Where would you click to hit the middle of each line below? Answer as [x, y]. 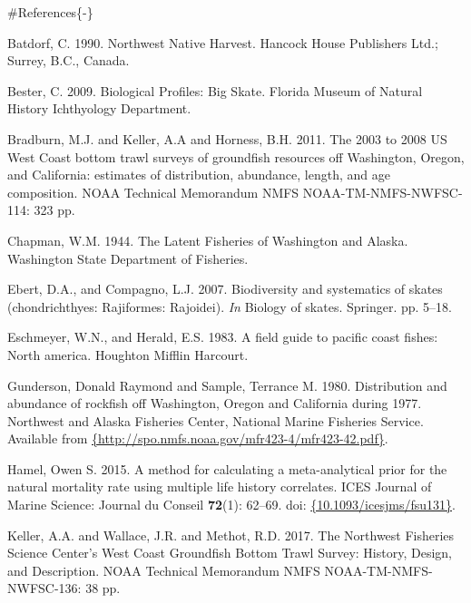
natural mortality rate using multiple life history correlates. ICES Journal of [220, 486]
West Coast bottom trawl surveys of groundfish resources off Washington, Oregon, [236, 156]
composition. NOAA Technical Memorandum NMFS [153, 192]
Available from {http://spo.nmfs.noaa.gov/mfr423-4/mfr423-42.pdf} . [198, 438]
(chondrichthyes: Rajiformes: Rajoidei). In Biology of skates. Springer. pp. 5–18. [230, 306]
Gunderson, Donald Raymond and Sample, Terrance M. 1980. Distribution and [227, 385]
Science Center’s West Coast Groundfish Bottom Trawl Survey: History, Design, [230, 553]
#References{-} [50, 12]
